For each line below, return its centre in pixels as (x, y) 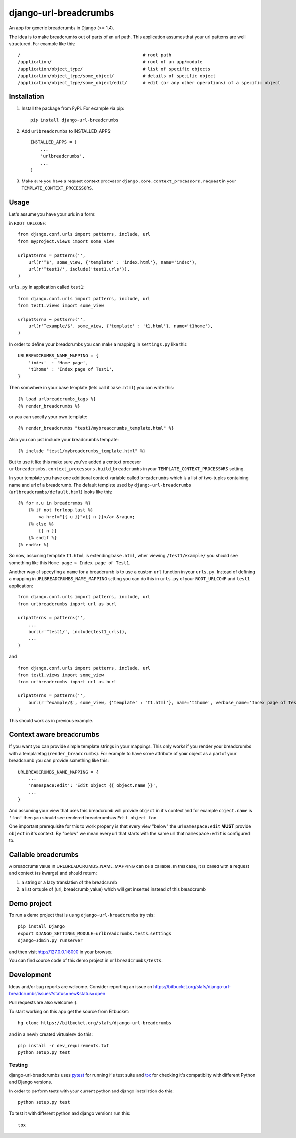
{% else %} (41, 524)
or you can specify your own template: (48, 417)
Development (30, 975)
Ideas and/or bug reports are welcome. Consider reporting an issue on (81, 986)
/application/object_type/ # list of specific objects (114, 69)
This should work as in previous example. (51, 721)
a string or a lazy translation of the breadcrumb (69, 882)
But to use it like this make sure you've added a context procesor (75, 462)
